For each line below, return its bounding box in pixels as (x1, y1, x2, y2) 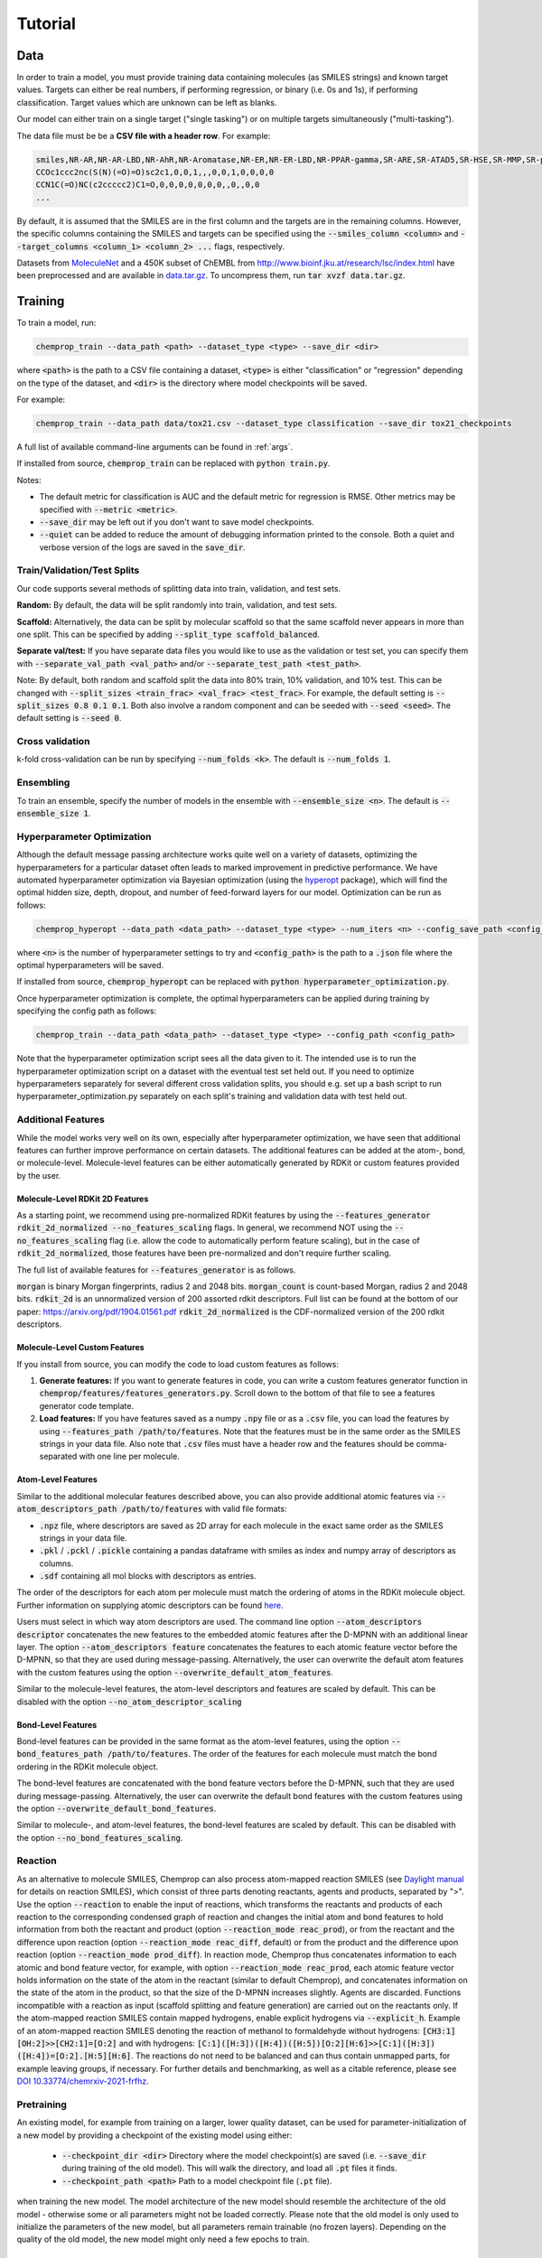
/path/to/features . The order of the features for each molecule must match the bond (107, 1749, 437, 1759)
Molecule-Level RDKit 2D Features (16, 1193, 149, 1204)
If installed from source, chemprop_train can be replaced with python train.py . (16, 458, 331, 469)
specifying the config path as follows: (16, 1005, 157, 1016)
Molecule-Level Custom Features (16, 1342, 145, 1353)
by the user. (16, 1170, 61, 1180)
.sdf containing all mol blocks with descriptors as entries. (39, 1571, 257, 1582)
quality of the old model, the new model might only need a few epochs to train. (16, 2234, 310, 2244)
